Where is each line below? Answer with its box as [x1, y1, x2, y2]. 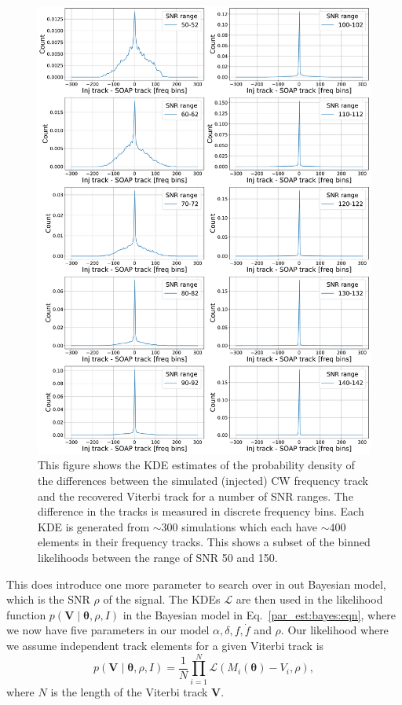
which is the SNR [6, 591, 90, 608]
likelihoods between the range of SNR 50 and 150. [38, 549, 278, 565]
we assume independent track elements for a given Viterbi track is [6, 637, 324, 653]
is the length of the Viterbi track [50, 683, 208, 699]
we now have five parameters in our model [6, 622, 210, 638]
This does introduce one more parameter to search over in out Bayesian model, [6, 575, 386, 592]
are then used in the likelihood [236, 591, 383, 608]
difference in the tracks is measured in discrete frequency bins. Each [38, 503, 364, 520]
